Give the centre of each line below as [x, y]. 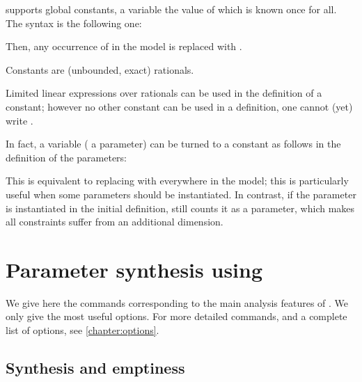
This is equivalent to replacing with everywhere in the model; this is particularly [177, 181]
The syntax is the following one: [74, 23]
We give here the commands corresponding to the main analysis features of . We [177, 302]
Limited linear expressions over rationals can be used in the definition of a [164, 93]
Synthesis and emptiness [95, 368]
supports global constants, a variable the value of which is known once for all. [171, 9]
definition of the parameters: [66, 157]
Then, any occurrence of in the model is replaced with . [124, 46]
